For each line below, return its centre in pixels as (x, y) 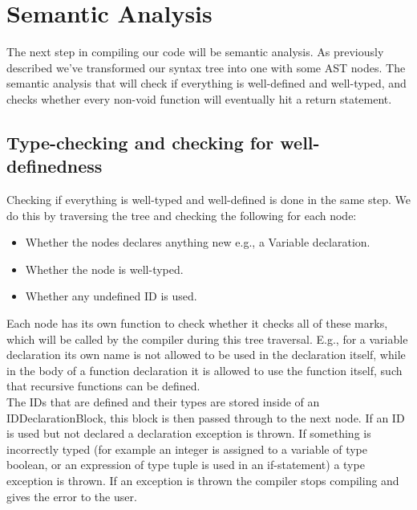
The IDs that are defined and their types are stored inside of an (163, 402)
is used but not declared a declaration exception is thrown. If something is (189, 433)
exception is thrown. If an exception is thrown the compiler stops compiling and (203, 480)
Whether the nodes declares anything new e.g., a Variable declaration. (198, 242)
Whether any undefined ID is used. (111, 296)
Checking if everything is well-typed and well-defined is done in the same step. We (208, 200)
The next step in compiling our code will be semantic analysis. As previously (195, 52)
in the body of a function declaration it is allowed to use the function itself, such (204, 370)
